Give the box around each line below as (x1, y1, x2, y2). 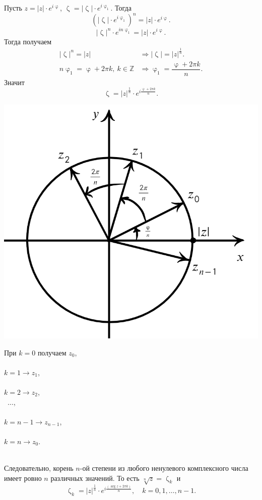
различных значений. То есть (50, 472, 140, 483)
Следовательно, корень (4, 463, 74, 473)
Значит (4, 77, 25, 87)
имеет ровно (4, 472, 42, 483)
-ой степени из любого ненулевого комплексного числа (80, 463, 248, 473)
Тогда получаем (4, 36, 52, 46)
